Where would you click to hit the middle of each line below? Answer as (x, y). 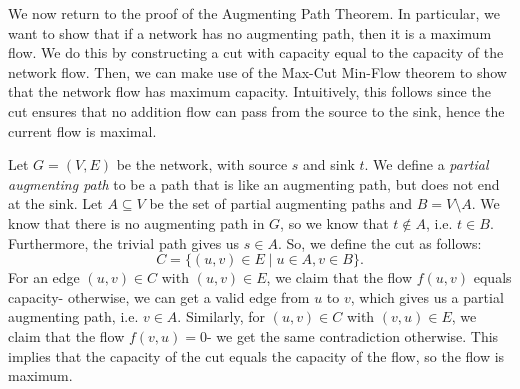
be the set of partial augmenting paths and (281, 203)
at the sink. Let (55, 203)
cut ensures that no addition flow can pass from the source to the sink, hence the (256, 110)
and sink (329, 164)
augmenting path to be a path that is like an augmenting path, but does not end (254, 183)
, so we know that (334, 222)
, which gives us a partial (427, 296)
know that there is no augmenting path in (136, 222)
